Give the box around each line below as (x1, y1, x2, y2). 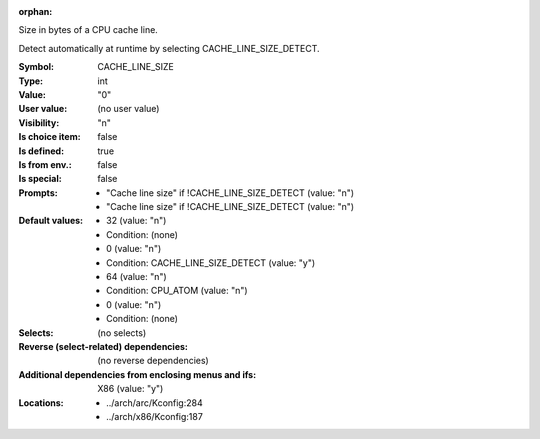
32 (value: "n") (106, 215, 167, 227)
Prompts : (18, 186, 59, 199)
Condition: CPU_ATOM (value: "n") (106, 285, 249, 297)
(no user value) (97, 103, 160, 115)
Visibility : (18, 116, 60, 129)
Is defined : (18, 145, 65, 157)
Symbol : (18, 61, 55, 73)
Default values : (18, 215, 84, 227)
